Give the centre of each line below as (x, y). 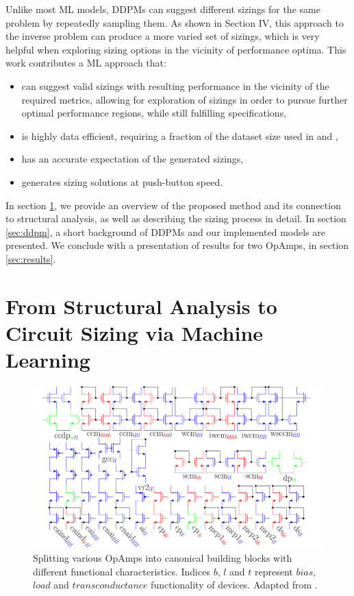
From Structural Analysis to (141, 306)
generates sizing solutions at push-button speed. (122, 181)
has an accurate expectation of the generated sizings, (132, 159)
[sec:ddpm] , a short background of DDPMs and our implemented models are (165, 231)
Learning (48, 360)
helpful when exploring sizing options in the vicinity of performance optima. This (176, 49)
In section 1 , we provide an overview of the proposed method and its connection (173, 205)
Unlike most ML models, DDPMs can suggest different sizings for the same (163, 9)
